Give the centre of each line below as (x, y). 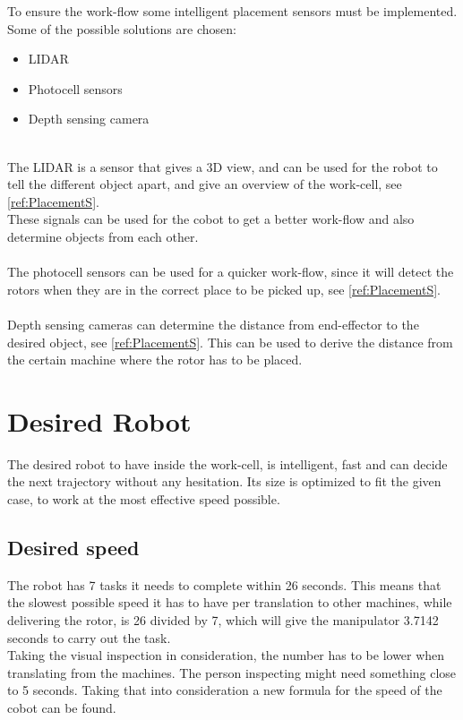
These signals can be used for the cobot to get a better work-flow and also (211, 219)
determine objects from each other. (103, 236)
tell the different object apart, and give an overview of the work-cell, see (205, 184)
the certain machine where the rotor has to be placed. (155, 360)
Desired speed (73, 547)
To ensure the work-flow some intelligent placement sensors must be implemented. (232, 11)
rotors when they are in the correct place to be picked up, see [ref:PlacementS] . (224, 289)
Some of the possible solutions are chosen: (122, 28)
